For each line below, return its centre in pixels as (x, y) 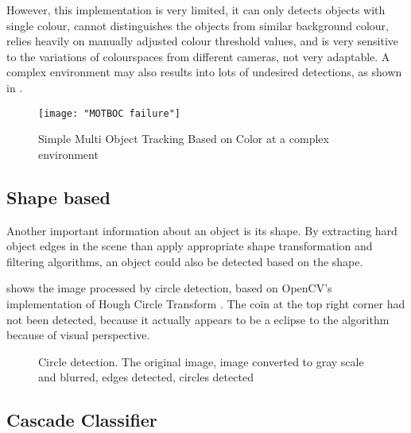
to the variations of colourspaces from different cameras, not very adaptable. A (198, 56)
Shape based (58, 197)
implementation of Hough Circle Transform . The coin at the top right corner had (206, 303)
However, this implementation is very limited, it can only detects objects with (196, 10)
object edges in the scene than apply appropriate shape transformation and (190, 246)
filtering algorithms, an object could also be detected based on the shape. (185, 261)
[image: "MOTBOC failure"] (109, 113)
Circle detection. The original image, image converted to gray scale (201, 361)
